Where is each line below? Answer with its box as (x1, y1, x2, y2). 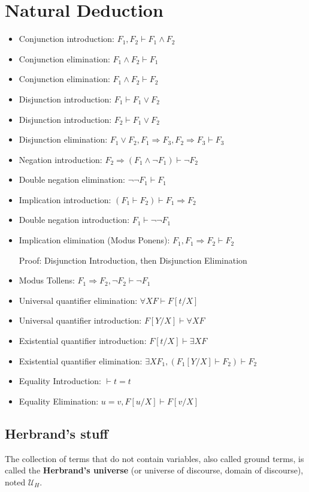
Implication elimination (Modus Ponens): (19, 234, 170, 246)
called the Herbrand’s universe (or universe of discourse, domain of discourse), (5, 464, 304, 476)
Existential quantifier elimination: (19, 354, 143, 367)
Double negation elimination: (19, 173, 125, 186)
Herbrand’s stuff (5, 424, 108, 442)
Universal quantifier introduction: (19, 314, 142, 327)
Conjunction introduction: (19, 32, 114, 45)
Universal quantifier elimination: (19, 294, 138, 306)
